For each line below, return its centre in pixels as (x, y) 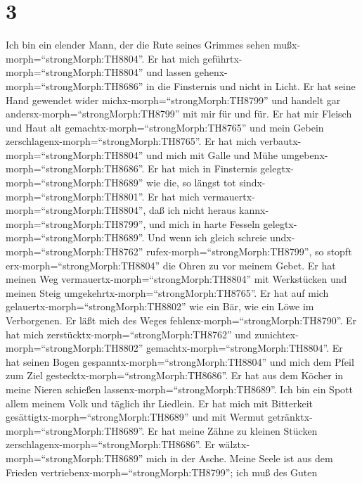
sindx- (252, 183)
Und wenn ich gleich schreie (207, 237)
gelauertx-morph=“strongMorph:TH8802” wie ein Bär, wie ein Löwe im (160, 306)
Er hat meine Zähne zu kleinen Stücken (233, 430)
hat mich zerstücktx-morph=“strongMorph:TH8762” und (129, 334)
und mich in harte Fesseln (205, 223)
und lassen (169, 72)
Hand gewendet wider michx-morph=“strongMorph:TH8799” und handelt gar (173, 100)
